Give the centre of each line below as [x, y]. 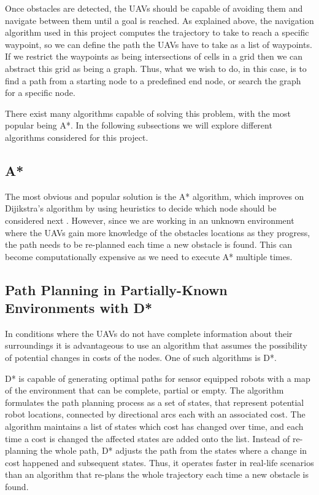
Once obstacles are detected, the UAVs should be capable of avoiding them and [154, 8]
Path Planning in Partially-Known [116, 289]
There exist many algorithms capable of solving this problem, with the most [148, 113]
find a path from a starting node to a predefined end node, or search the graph [153, 80]
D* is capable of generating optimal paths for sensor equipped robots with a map [158, 378]
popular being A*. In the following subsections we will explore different [139, 125]
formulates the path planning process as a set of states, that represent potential [155, 402]
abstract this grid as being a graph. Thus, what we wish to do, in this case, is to [156, 68]
